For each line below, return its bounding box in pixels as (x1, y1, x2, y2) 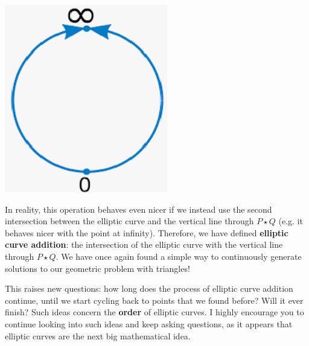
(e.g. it (278, 215, 303, 227)
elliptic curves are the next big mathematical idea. (5, 329, 191, 342)
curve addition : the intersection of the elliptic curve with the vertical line (5, 238, 283, 251)
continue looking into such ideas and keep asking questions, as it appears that (5, 317, 293, 330)
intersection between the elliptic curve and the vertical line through (5, 215, 254, 227)
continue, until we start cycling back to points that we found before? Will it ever (5, 294, 304, 306)
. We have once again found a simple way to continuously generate (56, 250, 302, 262)
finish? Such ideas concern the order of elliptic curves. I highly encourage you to (5, 306, 304, 318)
